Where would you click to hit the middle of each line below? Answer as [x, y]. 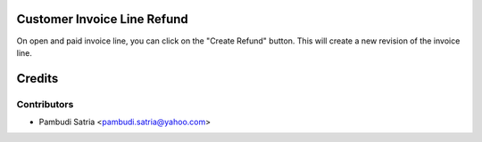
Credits [37, 79]
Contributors [45, 104]
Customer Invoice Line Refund [103, 19]
